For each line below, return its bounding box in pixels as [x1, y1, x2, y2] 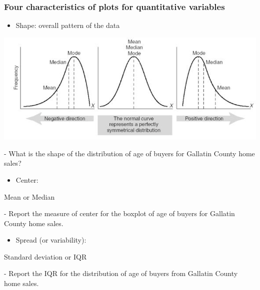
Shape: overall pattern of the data [15, 20, 120, 30]
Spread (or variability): [15, 235, 86, 245]
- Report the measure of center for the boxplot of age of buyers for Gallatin [4, 208, 235, 219]
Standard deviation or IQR [4, 251, 87, 262]
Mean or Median [4, 191, 55, 202]
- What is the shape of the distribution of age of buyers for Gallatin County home [4, 148, 255, 158]
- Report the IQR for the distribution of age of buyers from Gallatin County [4, 268, 238, 279]
